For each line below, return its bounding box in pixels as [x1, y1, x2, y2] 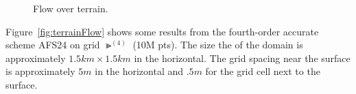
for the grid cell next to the [205, 64, 320, 78]
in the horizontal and [95, 64, 184, 78]
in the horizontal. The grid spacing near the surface [134, 50, 351, 65]
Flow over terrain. [33, 1, 108, 15]
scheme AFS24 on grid [5, 37, 100, 52]
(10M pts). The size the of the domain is [132, 37, 303, 52]
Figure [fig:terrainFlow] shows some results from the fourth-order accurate [5, 24, 319, 38]
